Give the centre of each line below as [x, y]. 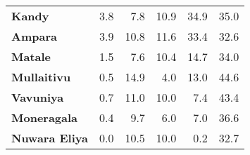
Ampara [34, 36]
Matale [31, 56]
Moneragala [45, 117]
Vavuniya [38, 97]
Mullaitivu [41, 77]
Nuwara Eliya [50, 138]
